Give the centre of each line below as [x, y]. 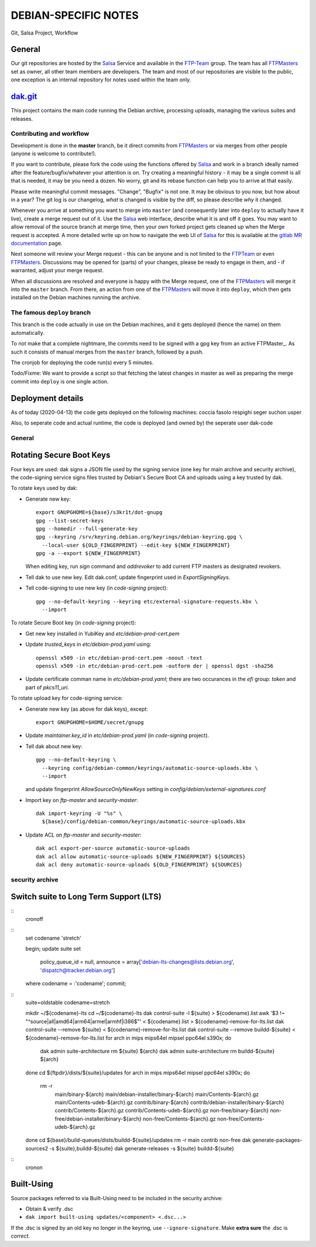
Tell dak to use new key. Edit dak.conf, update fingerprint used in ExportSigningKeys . [128, 577]
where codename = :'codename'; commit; [76, 984]
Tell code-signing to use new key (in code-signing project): [97, 588]
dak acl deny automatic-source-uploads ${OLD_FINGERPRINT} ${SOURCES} [139, 865]
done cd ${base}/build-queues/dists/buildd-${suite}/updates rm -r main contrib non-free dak [138, 1140]
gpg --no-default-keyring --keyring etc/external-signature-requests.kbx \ [147, 601]
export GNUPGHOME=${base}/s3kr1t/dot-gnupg [99, 513]
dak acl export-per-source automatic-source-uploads [113, 848]
